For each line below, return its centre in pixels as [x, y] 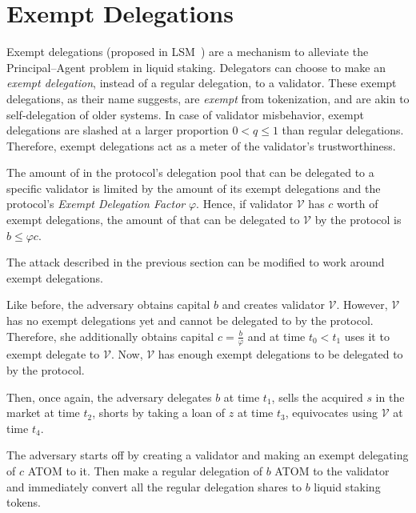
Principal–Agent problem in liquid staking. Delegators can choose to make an [196, 67]
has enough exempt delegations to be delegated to [280, 354]
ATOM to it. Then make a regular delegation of [145, 471]
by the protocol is [358, 220]
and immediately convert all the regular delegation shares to [154, 486]
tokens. [24, 502]
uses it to [367, 336]
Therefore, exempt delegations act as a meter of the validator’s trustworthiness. [201, 145]
